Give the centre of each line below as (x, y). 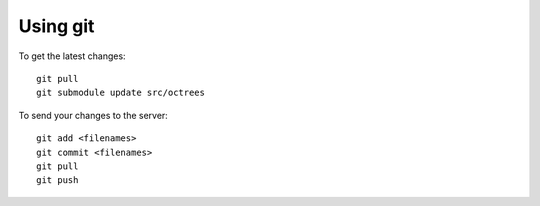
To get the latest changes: (72, 56)
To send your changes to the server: (93, 115)
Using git (56, 26)
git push (57, 180)
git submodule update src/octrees (120, 93)
